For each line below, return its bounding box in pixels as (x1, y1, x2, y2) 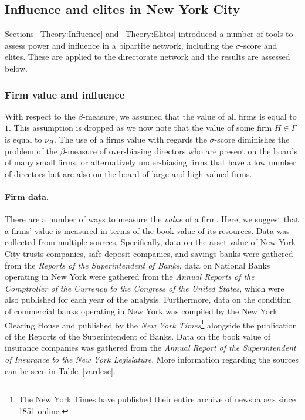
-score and (240, 39, 277, 51)
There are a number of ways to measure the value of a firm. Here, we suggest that (5, 213, 299, 225)
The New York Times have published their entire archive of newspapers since (18, 393, 296, 405)
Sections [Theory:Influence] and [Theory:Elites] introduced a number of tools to (5, 28, 293, 40)
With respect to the (5, 110, 76, 122)
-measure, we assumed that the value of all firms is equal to (83, 110, 297, 122)
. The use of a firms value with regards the (53, 133, 207, 145)
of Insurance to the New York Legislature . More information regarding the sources (5, 353, 299, 365)
